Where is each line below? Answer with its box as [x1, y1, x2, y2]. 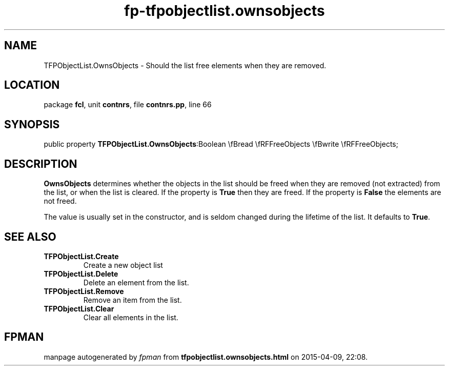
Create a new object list [83, 260, 163, 269]
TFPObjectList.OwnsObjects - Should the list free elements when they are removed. [44, 61, 326, 70]
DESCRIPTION [4, 157, 77, 170]
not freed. [44, 197, 77, 206]
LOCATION [4, 79, 60, 92]
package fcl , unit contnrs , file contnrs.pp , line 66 [44, 100, 212, 109]
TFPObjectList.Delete [44, 269, 118, 278]
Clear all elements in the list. [83, 313, 178, 322]
